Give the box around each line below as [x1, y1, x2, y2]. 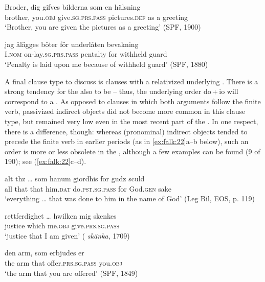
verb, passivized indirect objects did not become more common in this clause [5, 106, 246, 116]
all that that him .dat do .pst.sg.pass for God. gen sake [5, 183, 172, 194]
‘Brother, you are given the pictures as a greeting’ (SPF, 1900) [5, 21, 201, 32]
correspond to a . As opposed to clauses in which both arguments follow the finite [5, 96, 261, 106]
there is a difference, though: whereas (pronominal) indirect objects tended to [5, 126, 248, 136]
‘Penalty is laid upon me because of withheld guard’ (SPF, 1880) [5, 58, 208, 69]
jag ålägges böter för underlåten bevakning [5, 38, 139, 49]
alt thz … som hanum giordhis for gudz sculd [5, 173, 145, 183]
